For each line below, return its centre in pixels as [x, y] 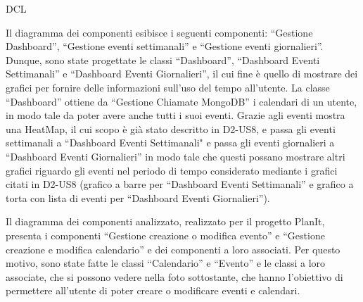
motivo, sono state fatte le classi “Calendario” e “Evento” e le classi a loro [166, 263]
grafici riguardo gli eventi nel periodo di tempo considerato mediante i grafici [172, 170]
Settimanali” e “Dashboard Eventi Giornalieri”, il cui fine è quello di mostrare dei [182, 74]
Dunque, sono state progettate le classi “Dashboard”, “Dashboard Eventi [163, 59]
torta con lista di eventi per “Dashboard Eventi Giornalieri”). [138, 197]
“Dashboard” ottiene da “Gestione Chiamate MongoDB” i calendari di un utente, [181, 101]
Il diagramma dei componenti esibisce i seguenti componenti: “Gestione [159, 32]
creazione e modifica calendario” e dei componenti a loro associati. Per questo [173, 249]
